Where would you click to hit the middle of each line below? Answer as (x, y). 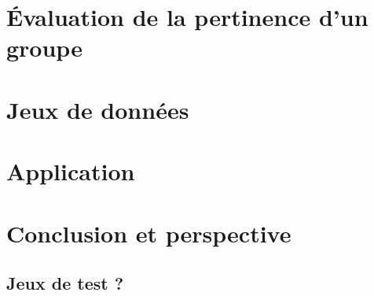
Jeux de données (98, 109)
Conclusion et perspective (149, 233)
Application (71, 171)
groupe (44, 48)
